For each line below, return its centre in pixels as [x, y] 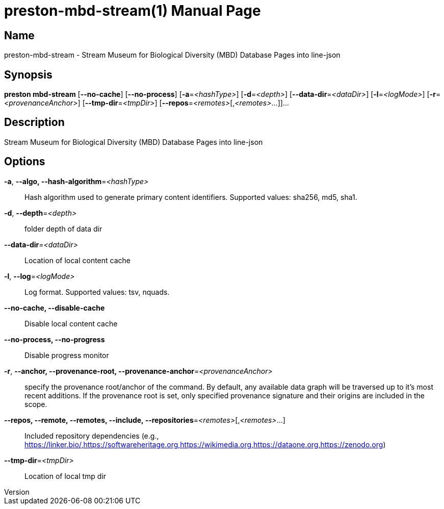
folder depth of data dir [63, 228]
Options [25, 162]
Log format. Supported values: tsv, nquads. [97, 292]
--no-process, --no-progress [55, 339]
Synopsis [28, 74]
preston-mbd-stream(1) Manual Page [133, 11]
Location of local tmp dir [66, 476]
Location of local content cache [77, 260]
